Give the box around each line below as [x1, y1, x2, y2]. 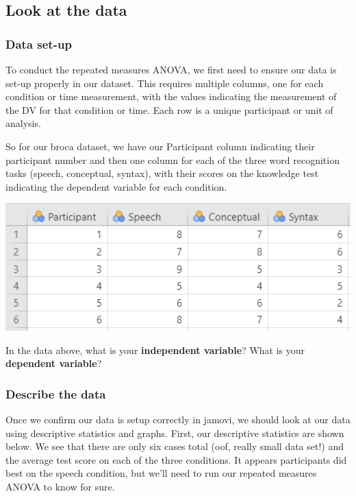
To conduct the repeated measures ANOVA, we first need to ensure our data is [5, 62, 337, 76]
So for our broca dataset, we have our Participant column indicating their [5, 139, 315, 153]
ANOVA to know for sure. [5, 479, 115, 493]
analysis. [5, 116, 41, 130]
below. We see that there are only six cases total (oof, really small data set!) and [5, 439, 344, 453]
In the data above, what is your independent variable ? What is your [5, 342, 305, 357]
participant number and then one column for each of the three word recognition [5, 152, 340, 167]
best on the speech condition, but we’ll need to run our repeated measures [5, 466, 317, 480]
